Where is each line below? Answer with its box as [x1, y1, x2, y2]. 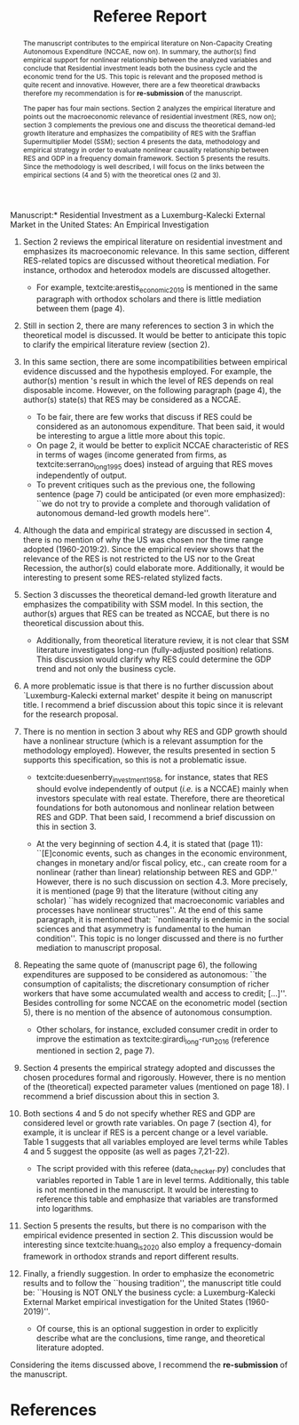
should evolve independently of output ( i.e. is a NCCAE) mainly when [35, 784, 289, 794]
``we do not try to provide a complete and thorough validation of [35, 498, 271, 509]
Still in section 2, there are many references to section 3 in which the [22, 320, 274, 331]
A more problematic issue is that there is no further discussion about [22, 680, 274, 691]
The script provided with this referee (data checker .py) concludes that [35, 1163, 287, 1176]
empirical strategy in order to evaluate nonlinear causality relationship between [22, 145, 269, 155]
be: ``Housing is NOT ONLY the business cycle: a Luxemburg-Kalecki [22, 1287, 276, 1298]
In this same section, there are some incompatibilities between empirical [22, 356, 287, 366]
